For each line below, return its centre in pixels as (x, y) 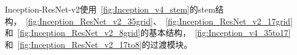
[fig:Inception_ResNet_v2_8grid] (79, 33)
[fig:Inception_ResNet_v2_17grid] (229, 21)
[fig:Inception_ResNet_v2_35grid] (89, 21)
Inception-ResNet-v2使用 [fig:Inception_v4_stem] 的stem (110, 9)
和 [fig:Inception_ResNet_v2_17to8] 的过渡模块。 (99, 44)
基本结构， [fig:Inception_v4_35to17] (220, 33)
